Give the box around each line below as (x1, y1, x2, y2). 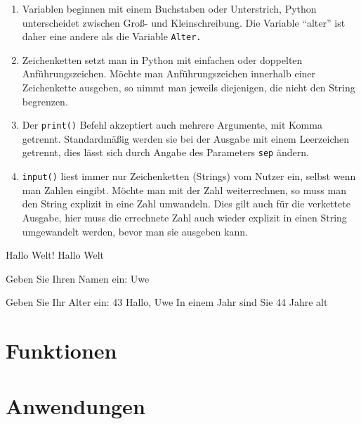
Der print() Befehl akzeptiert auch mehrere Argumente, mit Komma (22, 117, 322, 132)
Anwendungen (6, 391, 145, 420)
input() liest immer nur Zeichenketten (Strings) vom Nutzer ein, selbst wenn (22, 169, 356, 184)
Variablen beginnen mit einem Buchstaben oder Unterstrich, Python (22, 1, 317, 15)
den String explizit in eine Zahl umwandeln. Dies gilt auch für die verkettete (22, 196, 350, 211)
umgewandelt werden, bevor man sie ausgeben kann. (22, 224, 248, 238)
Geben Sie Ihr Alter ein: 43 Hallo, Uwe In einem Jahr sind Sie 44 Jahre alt (6, 295, 328, 309)
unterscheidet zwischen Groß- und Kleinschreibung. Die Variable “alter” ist (22, 15, 346, 30)
